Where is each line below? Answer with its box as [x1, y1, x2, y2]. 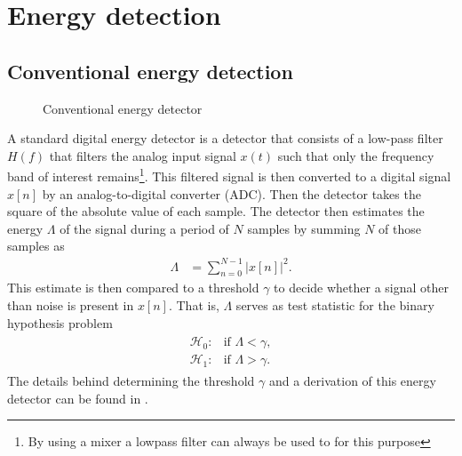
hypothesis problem [7, 313, 113, 332]
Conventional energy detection [7, 57, 293, 84]
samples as [7, 236, 65, 255]
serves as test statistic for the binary [235, 295, 434, 314]
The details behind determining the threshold [7, 372, 255, 390]
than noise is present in [7, 295, 134, 314]
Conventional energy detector [43, 99, 203, 117]
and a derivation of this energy [268, 372, 436, 390]
